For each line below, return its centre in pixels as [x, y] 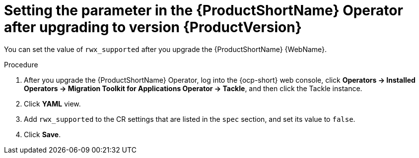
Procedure [21, 64]
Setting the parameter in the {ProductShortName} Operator [204, 10]
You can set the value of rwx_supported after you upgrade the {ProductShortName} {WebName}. [166, 49]
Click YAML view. [52, 104]
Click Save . [42, 134]
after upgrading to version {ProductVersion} [153, 27]
